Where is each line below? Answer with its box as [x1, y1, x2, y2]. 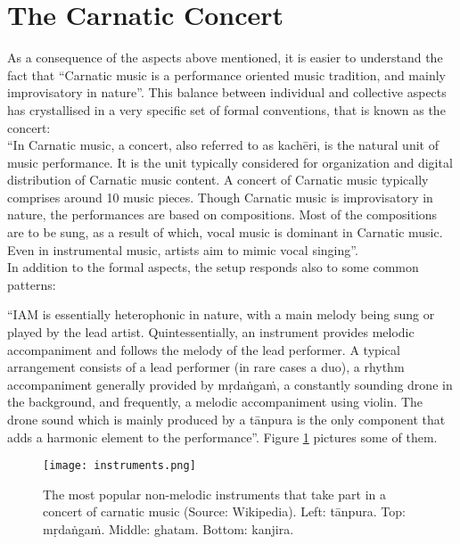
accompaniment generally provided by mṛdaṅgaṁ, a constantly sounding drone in [7, 375, 453, 393]
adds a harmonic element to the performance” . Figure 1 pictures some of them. [7, 427, 438, 446]
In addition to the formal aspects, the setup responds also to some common [7, 258, 419, 276]
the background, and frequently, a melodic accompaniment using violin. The [7, 392, 423, 411]
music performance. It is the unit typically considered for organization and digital [7, 152, 453, 171]
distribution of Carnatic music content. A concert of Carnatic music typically [7, 170, 429, 189]
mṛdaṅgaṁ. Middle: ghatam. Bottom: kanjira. [43, 520, 294, 539]
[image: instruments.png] [43, 459, 196, 473]
